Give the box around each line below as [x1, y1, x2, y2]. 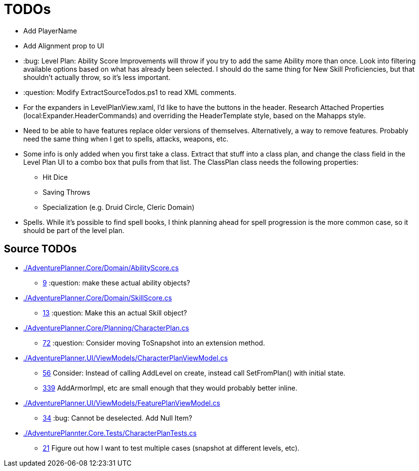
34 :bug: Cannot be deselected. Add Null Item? [43, 413, 192, 422]
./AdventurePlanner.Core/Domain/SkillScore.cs [23, 293, 172, 302]
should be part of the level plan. [23, 226, 124, 235]
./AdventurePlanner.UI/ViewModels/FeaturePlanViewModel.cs [23, 398, 220, 407]
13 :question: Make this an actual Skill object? [43, 308, 187, 317]
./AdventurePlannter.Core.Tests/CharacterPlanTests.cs [23, 428, 197, 437]
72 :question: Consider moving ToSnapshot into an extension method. [43, 338, 265, 347]
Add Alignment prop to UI [23, 41, 104, 50]
